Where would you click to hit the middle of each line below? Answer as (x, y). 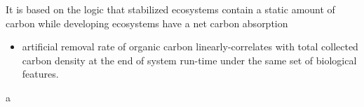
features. (40, 74)
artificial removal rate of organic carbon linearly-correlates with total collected (190, 47)
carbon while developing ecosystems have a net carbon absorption (147, 23)
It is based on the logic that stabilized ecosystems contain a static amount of (170, 9)
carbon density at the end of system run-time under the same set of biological (189, 60)
